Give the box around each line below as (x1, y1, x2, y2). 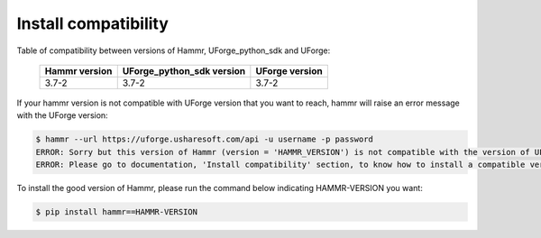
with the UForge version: (16, 110, 108, 121)
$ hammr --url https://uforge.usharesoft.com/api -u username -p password (35, 134, 374, 144)
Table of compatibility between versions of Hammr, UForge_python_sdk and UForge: (16, 45, 331, 56)
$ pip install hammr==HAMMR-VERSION (35, 207, 198, 217)
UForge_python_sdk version (122, 64, 246, 77)
